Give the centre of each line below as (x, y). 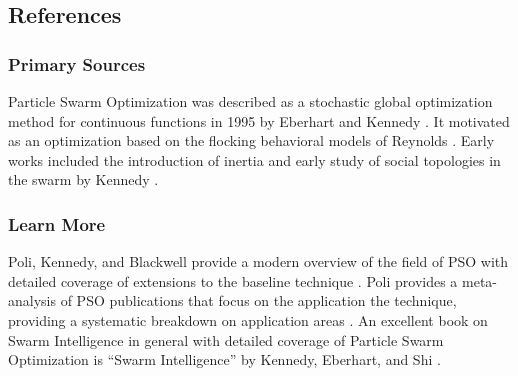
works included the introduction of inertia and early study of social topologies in (254, 159)
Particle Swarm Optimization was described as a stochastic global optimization (250, 101)
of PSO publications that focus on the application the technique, (258, 300)
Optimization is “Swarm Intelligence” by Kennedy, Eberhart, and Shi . (224, 359)
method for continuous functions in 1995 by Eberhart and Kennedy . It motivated (259, 120)
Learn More (57, 223)
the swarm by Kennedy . (83, 179)
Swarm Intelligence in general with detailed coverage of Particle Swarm (226, 339)
